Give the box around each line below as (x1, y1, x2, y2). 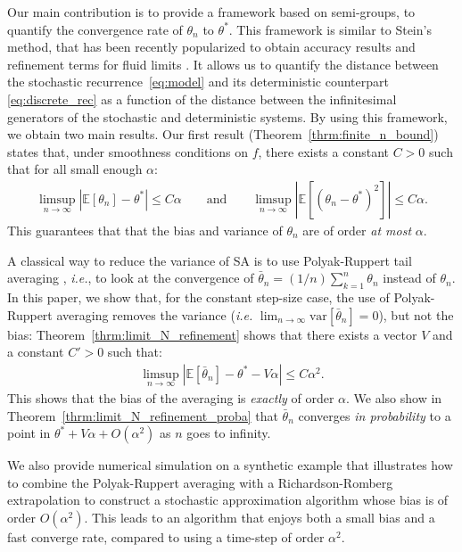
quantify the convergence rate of (7, 20, 183, 38)
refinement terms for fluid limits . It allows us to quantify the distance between (7, 54, 439, 73)
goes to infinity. (186, 424, 271, 442)
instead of (383, 268, 436, 287)
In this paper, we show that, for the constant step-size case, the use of (7, 287, 390, 306)
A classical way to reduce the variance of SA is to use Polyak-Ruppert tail (7, 251, 412, 269)
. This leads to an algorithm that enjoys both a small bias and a (84, 507, 435, 526)
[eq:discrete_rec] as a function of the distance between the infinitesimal (7, 89, 397, 108)
